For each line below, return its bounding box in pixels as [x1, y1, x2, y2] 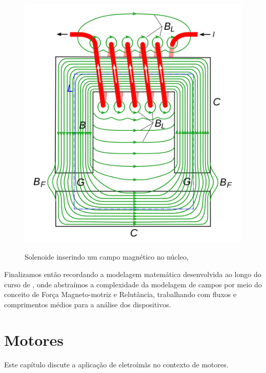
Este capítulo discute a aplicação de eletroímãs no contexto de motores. [4, 359, 229, 369]
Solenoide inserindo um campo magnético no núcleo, [25, 251, 189, 262]
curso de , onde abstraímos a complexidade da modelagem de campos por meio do [4, 279, 262, 289]
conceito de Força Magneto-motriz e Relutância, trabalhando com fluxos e [4, 289, 237, 300]
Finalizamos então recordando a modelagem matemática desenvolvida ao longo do [4, 269, 261, 280]
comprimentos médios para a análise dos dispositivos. [4, 299, 171, 309]
